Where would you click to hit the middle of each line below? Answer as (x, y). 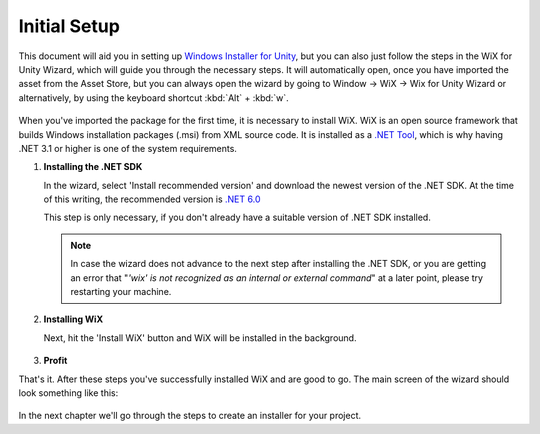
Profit (55, 361)
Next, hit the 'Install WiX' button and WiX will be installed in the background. (200, 337)
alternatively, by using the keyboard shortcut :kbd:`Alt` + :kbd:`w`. (153, 97)
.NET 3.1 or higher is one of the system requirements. (127, 148)
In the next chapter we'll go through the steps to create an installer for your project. (190, 416)
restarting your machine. (121, 292)
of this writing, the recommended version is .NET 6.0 (152, 199)
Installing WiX (73, 319)
